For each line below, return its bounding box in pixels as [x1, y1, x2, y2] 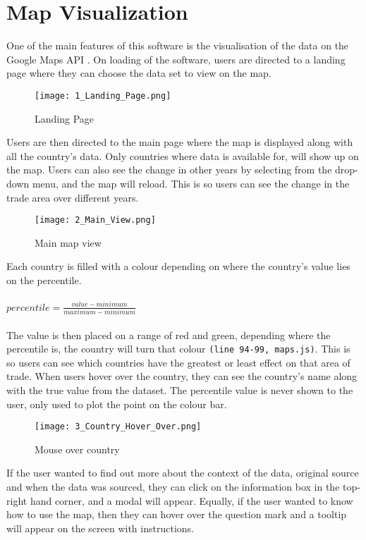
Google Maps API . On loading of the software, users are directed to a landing [6, 51, 346, 66]
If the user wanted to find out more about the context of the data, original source [6, 465, 359, 480]
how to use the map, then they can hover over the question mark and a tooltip [6, 507, 347, 522]
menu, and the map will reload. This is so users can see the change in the [32, 176, 350, 190]
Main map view [35, 235, 102, 250]
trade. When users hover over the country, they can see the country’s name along [6, 369, 358, 383]
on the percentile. [6, 272, 82, 287]
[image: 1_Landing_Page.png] [35, 90, 171, 101]
